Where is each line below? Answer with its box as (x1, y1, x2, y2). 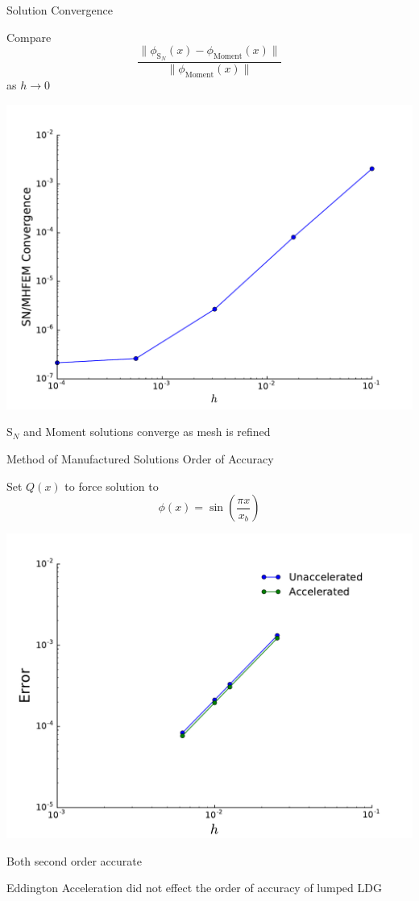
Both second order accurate (6, 852, 142, 869)
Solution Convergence (6, 2, 113, 18)
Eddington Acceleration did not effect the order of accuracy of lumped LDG (6, 879, 382, 896)
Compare (6, 28, 52, 45)
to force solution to (64, 477, 159, 494)
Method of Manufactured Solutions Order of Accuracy (6, 450, 274, 467)
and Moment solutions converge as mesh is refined (23, 423, 271, 440)
